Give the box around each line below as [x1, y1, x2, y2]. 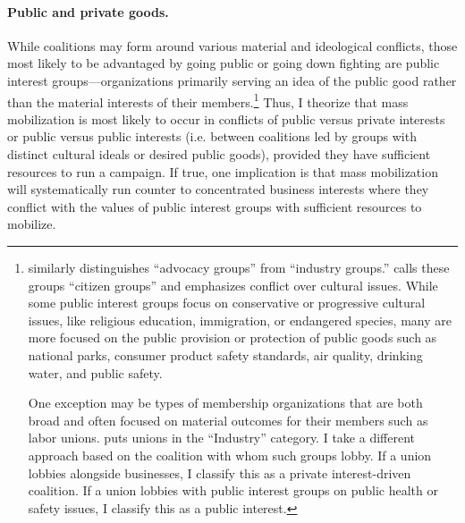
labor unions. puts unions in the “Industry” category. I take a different [28, 428, 415, 447]
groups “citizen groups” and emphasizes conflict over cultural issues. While [28, 275, 438, 294]
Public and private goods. [7, 2, 169, 21]
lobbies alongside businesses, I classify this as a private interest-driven [28, 463, 411, 482]
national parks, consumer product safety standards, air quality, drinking [28, 345, 423, 364]
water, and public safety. [28, 363, 163, 382]
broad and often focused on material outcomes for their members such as [28, 410, 428, 429]
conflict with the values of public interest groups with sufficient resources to [7, 197, 422, 215]
